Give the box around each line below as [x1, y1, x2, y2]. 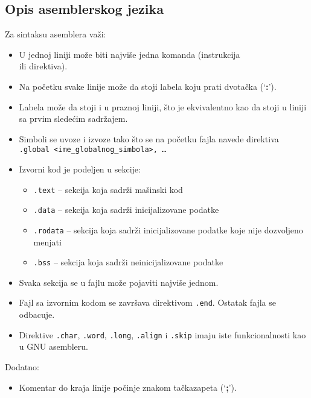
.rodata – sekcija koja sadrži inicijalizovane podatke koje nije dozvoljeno [33, 223, 303, 236]
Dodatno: [5, 360, 39, 373]
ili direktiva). [19, 60, 68, 72]
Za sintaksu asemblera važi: [5, 28, 106, 40]
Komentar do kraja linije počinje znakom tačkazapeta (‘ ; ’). [19, 381, 237, 393]
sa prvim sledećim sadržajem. [19, 112, 128, 125]
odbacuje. [19, 308, 55, 321]
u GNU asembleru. [19, 340, 88, 353]
